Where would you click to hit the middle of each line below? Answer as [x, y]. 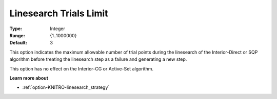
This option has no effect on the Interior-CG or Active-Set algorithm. [82, 68]
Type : [16, 29]
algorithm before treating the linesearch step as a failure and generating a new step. [98, 59]
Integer [57, 29]
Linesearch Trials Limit [59, 13]
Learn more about [29, 78]
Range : [17, 35]
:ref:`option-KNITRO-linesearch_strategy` [66, 87]
